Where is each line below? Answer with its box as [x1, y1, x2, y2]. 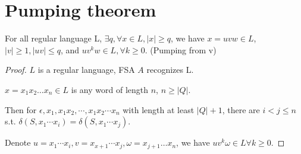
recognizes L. [146, 63, 194, 76]
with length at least [123, 103, 195, 115]
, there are [222, 103, 260, 115]
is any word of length [71, 83, 149, 95]
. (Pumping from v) [145, 43, 217, 56]
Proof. [5, 63, 27, 76]
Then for [5, 103, 37, 115]
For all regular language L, [5, 32, 102, 44]
